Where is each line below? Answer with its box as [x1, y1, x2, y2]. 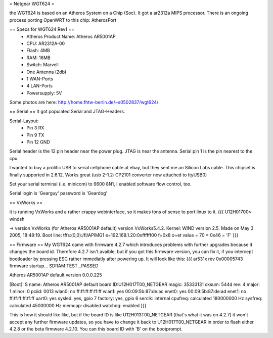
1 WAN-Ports [26, 76, 53, 82]
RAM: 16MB [26, 55, 51, 61]
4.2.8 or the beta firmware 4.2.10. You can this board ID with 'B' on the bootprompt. [9, 326, 183, 332]
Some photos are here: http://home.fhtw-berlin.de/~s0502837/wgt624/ [9, 99, 159, 106]
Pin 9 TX [26, 132, 44, 138]
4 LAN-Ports [26, 83, 53, 89]
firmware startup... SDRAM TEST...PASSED [9, 263, 99, 269]
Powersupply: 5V [26, 90, 62, 96]
